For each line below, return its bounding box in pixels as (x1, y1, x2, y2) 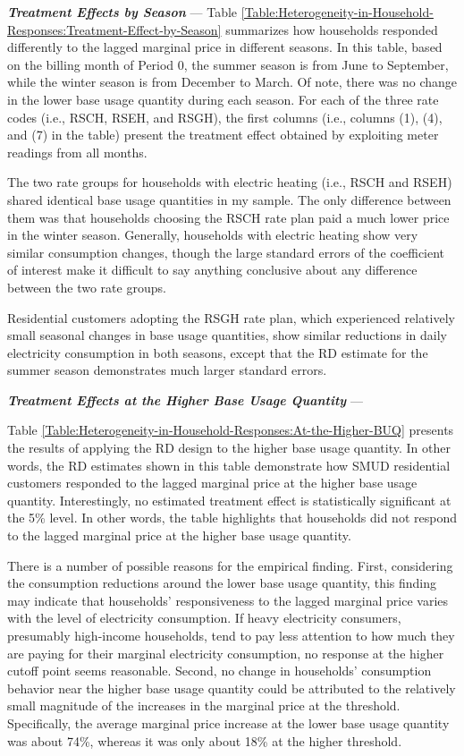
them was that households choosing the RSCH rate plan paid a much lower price (7, 208, 450, 226)
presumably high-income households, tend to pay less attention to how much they (7, 626, 455, 644)
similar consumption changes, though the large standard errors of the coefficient (7, 242, 445, 261)
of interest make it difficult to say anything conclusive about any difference (7, 260, 418, 279)
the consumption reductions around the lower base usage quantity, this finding (7, 573, 437, 592)
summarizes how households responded (225, 20, 438, 38)
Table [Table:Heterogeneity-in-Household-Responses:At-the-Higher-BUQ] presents (7, 420, 454, 439)
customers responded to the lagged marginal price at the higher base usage (7, 473, 418, 492)
